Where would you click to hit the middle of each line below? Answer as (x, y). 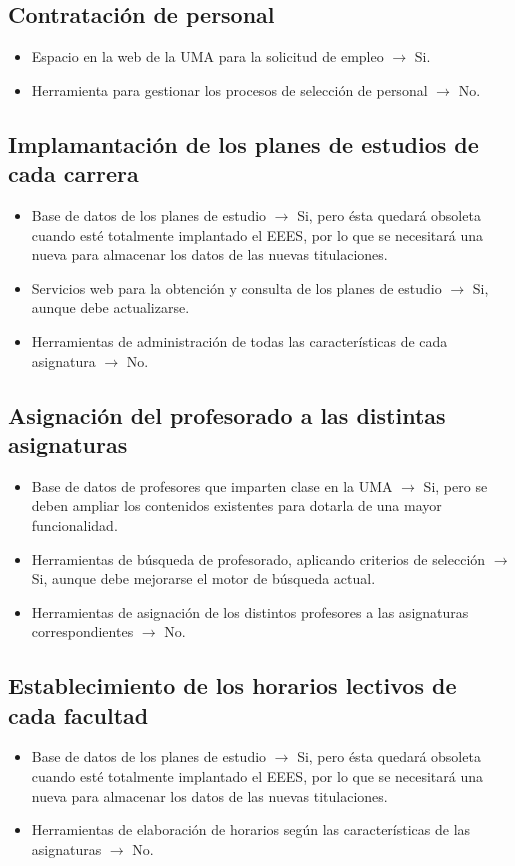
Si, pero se (455, 485)
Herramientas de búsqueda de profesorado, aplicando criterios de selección (258, 558)
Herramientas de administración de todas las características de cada (239, 340)
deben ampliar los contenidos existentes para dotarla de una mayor (236, 505)
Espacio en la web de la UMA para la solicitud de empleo (207, 56)
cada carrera (73, 173)
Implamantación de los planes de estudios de (243, 143)
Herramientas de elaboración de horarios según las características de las (251, 829)
